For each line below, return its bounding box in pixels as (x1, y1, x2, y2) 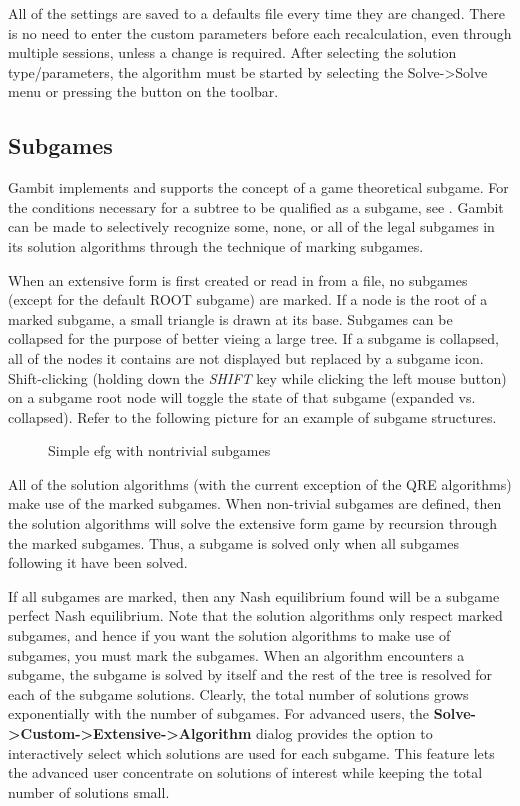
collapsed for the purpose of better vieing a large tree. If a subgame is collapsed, (8, 328, 499, 349)
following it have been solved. (8, 552, 188, 573)
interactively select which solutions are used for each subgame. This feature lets (8, 742, 495, 763)
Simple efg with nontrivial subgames (48, 440, 271, 461)
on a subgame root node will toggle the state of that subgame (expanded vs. (8, 387, 476, 408)
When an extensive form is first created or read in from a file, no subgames (8, 269, 468, 290)
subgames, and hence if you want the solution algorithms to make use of (8, 625, 451, 646)
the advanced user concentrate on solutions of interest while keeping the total (8, 762, 483, 783)
